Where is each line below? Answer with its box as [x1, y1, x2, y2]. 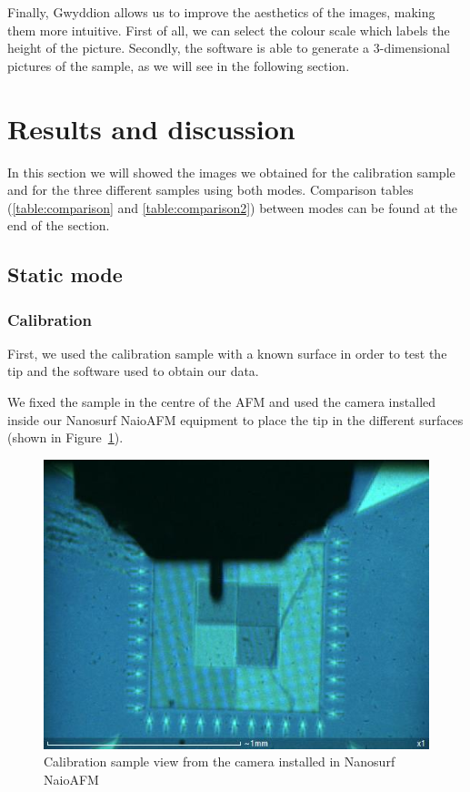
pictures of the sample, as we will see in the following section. [7, 56, 350, 75]
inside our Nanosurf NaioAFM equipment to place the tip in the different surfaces [7, 410, 464, 429]
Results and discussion [7, 109, 295, 147]
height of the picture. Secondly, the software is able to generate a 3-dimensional [7, 38, 450, 57]
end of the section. [7, 216, 110, 235]
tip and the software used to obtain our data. [7, 361, 259, 381]
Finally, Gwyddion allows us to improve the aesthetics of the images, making [7, 3, 435, 21]
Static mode [7, 260, 123, 289]
